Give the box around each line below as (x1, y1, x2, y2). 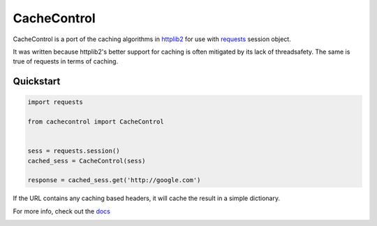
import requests (27, 98, 84, 106)
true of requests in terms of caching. (13, 57, 119, 66)
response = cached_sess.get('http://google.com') (27, 176, 201, 184)
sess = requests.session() (27, 147, 120, 155)
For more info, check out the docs (13, 206, 111, 216)
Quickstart (13, 75, 61, 87)
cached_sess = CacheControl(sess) (27, 157, 146, 165)
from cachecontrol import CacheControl (27, 118, 164, 126)
